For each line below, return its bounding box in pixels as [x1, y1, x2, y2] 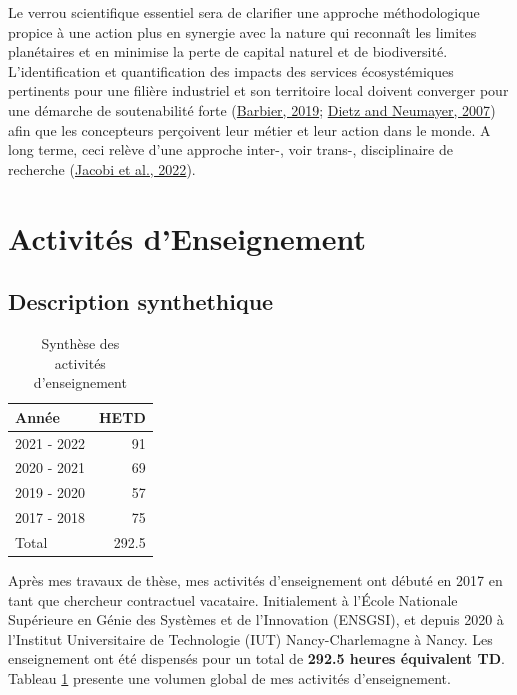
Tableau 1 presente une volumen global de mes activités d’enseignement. [8, 667, 451, 688]
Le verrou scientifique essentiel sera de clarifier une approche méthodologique [8, 2, 480, 22]
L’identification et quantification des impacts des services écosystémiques [8, 60, 454, 81]
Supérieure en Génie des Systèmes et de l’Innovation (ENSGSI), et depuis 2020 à [8, 609, 504, 630]
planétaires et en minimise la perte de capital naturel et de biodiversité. [8, 41, 448, 62]
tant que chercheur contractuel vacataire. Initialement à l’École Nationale [8, 589, 458, 610]
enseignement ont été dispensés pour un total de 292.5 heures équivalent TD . [8, 648, 505, 669]
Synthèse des [41, 332, 120, 353]
